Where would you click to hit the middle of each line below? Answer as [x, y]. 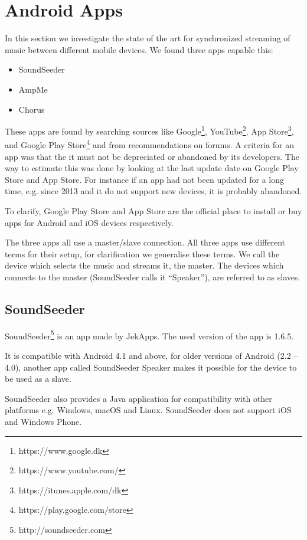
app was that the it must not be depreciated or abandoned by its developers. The [152, 156]
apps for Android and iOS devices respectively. [89, 222]
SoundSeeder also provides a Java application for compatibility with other [138, 398]
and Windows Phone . [43, 421]
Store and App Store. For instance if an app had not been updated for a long [145, 179]
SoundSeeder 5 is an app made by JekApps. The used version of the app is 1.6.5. [149, 335]
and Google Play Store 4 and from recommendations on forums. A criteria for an [149, 144]
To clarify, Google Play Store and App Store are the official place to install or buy [153, 210]
